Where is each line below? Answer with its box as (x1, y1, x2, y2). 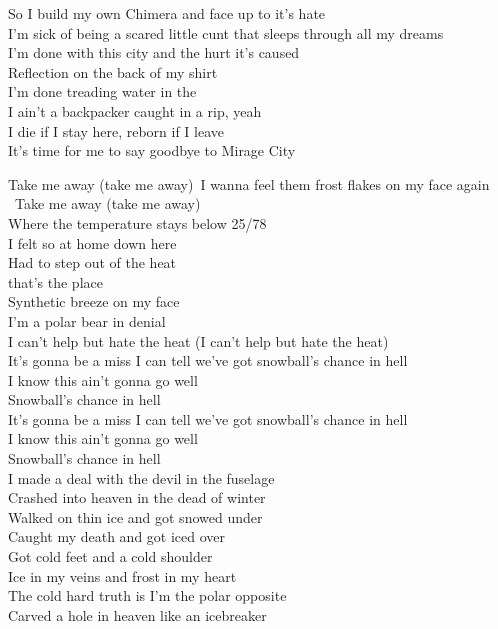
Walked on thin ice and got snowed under (8, 506, 263, 527)
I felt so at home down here (8, 232, 177, 253)
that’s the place (8, 271, 103, 292)
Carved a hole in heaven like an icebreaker (8, 604, 267, 625)
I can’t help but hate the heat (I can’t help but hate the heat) (8, 330, 389, 351)
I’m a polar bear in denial (8, 310, 166, 331)
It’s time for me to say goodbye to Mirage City (8, 140, 296, 161)
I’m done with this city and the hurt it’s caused (8, 42, 300, 63)
